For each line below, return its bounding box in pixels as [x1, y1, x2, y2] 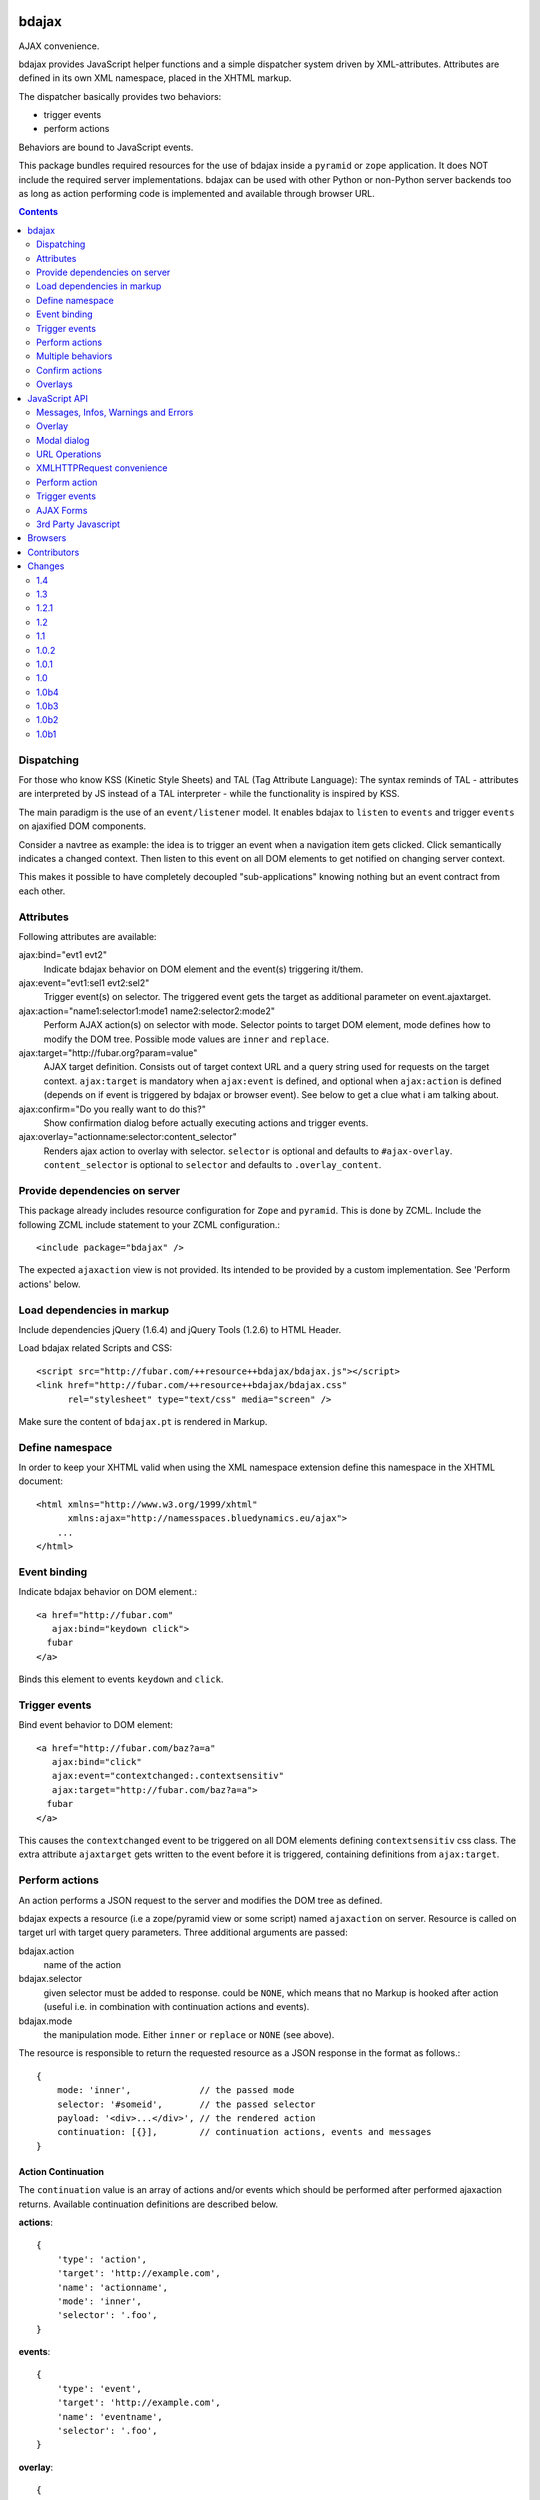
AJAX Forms [36, 504, 88, 516]
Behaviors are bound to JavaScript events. [18, 141, 194, 153]
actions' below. [18, 1278, 81, 1290]
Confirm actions [36, 364, 103, 376]
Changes [27, 560, 65, 572]
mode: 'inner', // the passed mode [56, 2085, 295, 2096]
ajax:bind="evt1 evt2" [18, 949, 107, 961]
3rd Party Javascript [36, 518, 120, 530]
